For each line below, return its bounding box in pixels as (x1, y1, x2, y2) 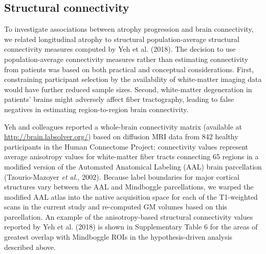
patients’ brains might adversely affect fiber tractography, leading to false (4, 94, 234, 104)
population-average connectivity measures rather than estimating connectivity (4, 53, 249, 64)
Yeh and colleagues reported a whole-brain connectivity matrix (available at (4, 121, 242, 132)
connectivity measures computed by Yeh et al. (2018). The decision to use (4, 44, 236, 54)
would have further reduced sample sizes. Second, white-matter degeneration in (4, 83, 252, 94)
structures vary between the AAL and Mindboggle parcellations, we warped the (4, 181, 254, 192)
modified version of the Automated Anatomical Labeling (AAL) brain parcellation (4, 161, 262, 172)
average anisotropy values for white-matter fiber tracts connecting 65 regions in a (4, 151, 259, 162)
